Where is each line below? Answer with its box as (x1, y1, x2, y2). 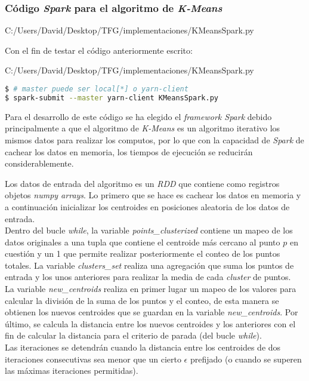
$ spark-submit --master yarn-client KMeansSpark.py (5, 93, 218, 102)
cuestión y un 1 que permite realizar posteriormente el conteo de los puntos (5, 247, 280, 260)
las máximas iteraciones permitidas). (5, 364, 138, 377)
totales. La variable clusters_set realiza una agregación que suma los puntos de (5, 259, 294, 271)
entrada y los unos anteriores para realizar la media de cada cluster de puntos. (5, 271, 291, 283)
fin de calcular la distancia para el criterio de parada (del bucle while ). (5, 329, 262, 342)
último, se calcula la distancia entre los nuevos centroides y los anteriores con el (5, 317, 296, 330)
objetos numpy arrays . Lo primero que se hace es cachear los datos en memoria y (5, 189, 301, 201)
